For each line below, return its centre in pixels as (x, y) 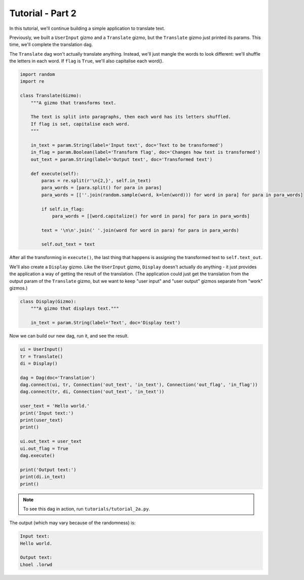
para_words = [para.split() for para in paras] (102, 188)
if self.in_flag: (63, 209)
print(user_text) (42, 420)
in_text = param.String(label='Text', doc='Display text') (106, 323)
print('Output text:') (48, 470)
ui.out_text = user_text (51, 441)
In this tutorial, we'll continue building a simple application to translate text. (87, 28)
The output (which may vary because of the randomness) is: (72, 523)
